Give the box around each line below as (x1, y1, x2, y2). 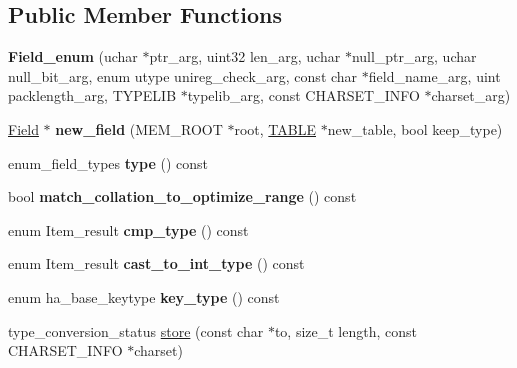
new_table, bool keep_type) (327, 118, 503, 139)
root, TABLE (234, 118, 316, 139)
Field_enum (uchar (8, 46, 138, 67)
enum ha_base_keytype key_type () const (8, 286, 280, 307)
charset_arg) (431, 85, 511, 106)
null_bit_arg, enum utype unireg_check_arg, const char (8, 65, 358, 86)
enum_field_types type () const (8, 152, 209, 173)
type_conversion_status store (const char (8, 320, 264, 341)
